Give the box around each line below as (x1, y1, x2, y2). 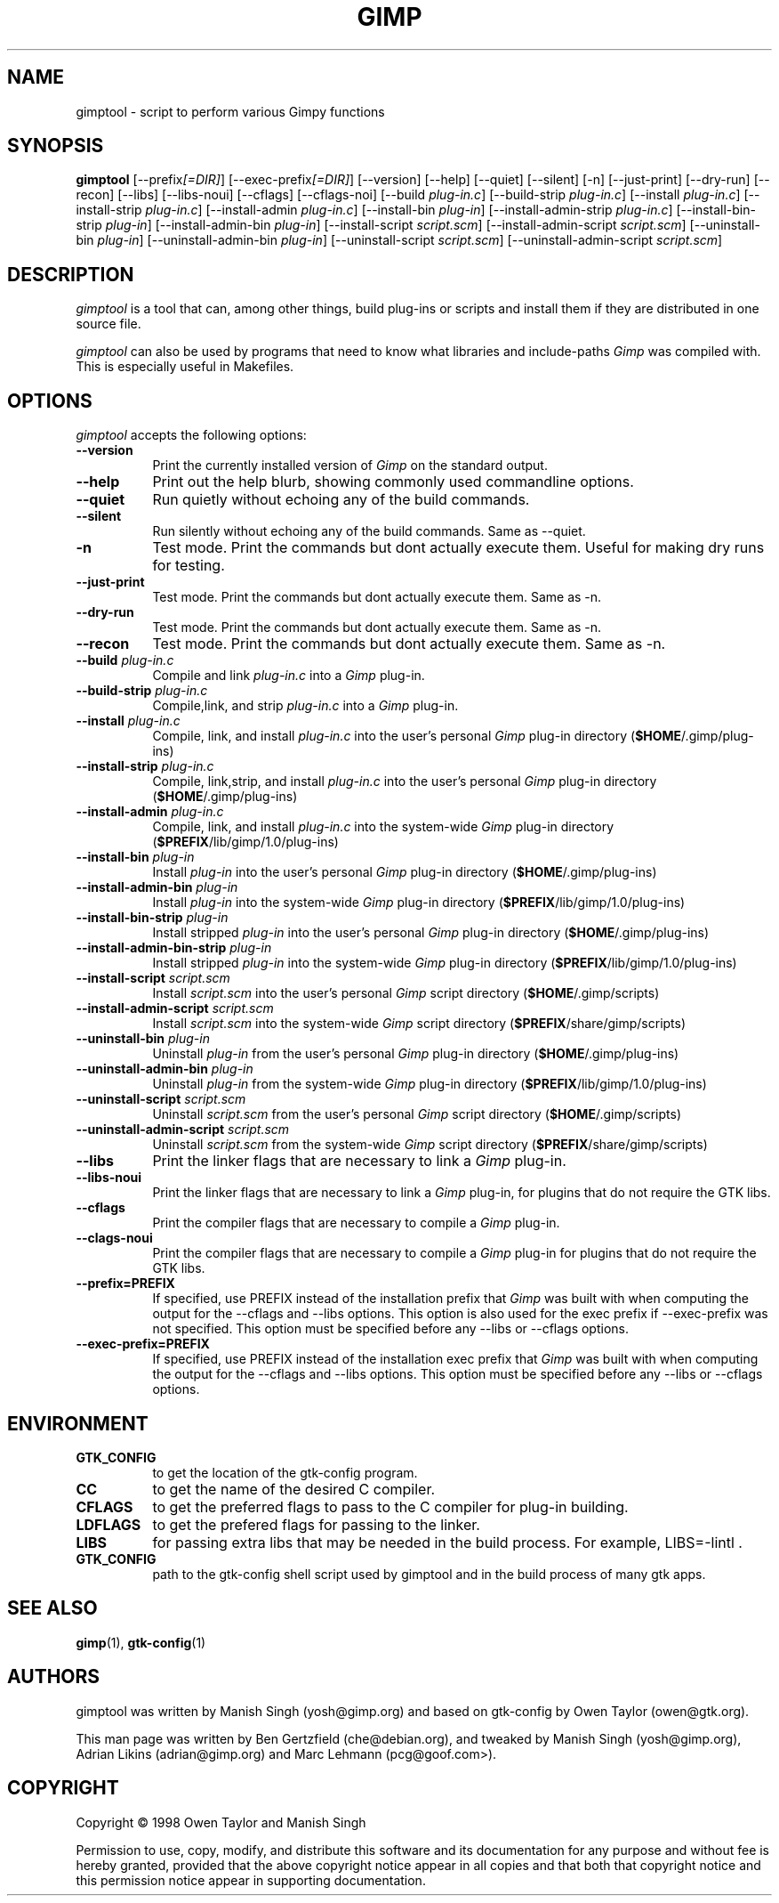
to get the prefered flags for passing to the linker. (152, 1515, 480, 1534)
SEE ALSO (7, 1597, 98, 1620)
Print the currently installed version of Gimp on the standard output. (152, 458, 548, 474)
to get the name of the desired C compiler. (152, 1479, 436, 1498)
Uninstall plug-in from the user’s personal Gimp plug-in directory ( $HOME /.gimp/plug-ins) (152, 1046, 679, 1062)
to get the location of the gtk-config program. (152, 1464, 418, 1480)
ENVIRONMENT (7, 1412, 149, 1435)
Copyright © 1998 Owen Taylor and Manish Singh (76, 1814, 366, 1830)
